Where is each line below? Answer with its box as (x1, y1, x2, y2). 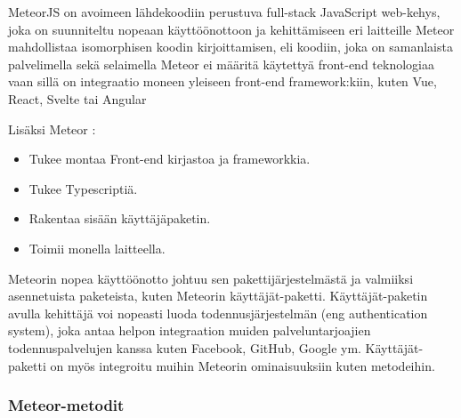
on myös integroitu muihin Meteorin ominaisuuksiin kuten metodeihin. (50, 356, 435, 374)
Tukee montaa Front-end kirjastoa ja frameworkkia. (28, 149, 311, 168)
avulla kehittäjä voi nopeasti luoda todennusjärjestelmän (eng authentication (8, 303, 428, 322)
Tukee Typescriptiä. (28, 179, 138, 197)
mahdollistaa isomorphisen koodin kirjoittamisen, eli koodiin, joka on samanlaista (8, 37, 453, 56)
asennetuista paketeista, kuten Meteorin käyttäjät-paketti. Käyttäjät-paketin (8, 286, 428, 305)
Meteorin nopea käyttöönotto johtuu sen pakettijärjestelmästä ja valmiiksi (8, 269, 414, 287)
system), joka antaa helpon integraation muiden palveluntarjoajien (8, 321, 371, 340)
